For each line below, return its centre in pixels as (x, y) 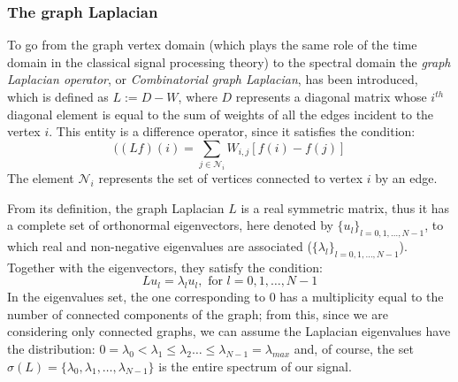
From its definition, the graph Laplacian (116, 207)
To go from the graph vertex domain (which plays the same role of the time (212, 45)
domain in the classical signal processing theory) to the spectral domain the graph (229, 61)
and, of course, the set (354, 349)
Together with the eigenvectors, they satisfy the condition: (165, 267)
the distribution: (51, 349)
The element (41, 178)
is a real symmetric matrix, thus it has (345, 207)
